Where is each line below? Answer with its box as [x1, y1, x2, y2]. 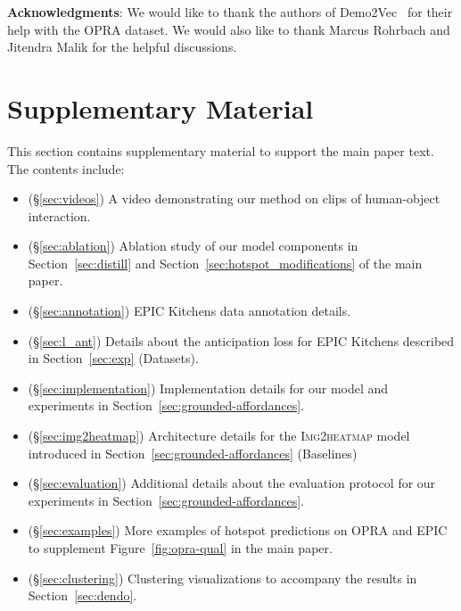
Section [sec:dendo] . [28, 586, 137, 605]
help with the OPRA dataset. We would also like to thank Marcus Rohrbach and [7, 20, 450, 38]
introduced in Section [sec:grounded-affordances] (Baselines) [28, 443, 358, 462]
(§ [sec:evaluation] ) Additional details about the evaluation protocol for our [28, 474, 436, 492]
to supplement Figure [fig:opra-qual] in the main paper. [28, 539, 333, 557]
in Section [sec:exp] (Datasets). [28, 349, 199, 367]
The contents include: [7, 159, 125, 178]
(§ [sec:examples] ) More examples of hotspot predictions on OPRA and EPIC [28, 521, 448, 540]
